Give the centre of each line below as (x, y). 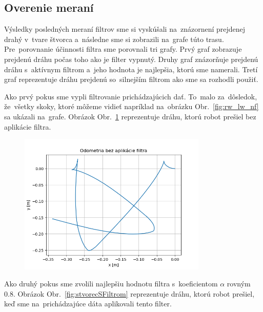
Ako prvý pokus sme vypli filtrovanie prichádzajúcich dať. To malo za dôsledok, (131, 96)
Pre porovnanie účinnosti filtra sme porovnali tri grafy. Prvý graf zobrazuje (123, 49)
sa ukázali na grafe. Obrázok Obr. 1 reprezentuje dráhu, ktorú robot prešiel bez (130, 116)
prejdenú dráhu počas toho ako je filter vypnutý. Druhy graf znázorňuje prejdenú (131, 59)
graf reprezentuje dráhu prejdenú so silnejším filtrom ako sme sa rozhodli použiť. (131, 79)
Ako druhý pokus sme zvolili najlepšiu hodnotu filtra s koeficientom (111, 284)
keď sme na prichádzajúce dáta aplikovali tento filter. (88, 304)
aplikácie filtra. (28, 126)
